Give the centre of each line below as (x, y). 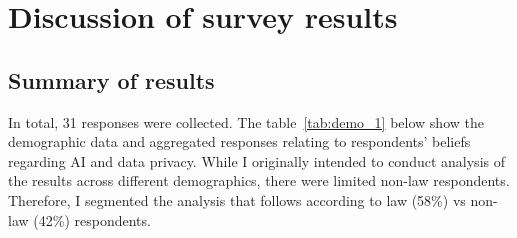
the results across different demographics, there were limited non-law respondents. (259, 180)
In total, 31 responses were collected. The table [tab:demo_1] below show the (246, 121)
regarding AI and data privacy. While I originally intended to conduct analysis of (256, 160)
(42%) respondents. (92, 219)
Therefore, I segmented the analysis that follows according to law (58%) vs (237, 199)
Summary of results (111, 79)
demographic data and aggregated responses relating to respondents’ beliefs (239, 141)
